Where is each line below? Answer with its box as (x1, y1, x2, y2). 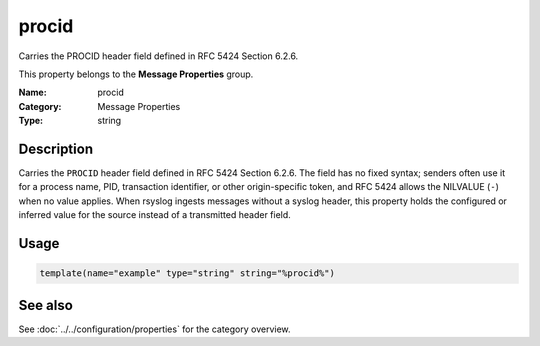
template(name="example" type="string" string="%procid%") (39, 268, 335, 279)
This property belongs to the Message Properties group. (18, 68, 254, 80)
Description (18, 140, 94, 157)
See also (18, 296, 74, 314)
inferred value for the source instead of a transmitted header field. (18, 209, 292, 221)
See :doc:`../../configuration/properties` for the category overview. (18, 323, 291, 335)
